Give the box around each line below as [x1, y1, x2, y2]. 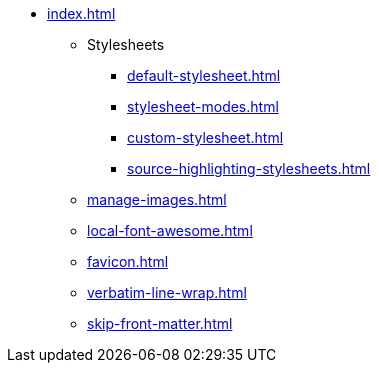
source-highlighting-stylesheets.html [127, 160, 371, 177]
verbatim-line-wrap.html [87, 284, 247, 301]
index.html [47, 5, 116, 22]
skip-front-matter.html [87, 315, 233, 332]
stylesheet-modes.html [127, 98, 279, 115]
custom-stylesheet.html [127, 129, 284, 146]
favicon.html [87, 253, 169, 270]
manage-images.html [87, 191, 227, 208]
